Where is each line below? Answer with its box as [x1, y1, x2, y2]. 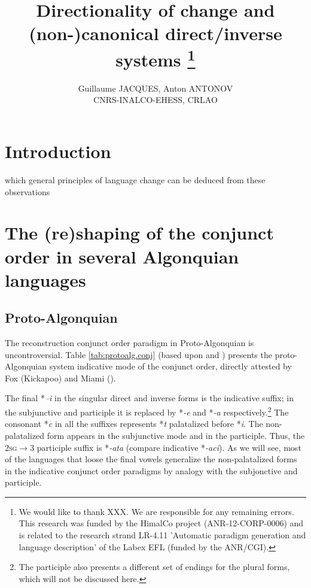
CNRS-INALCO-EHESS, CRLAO [93, 93, 218, 106]
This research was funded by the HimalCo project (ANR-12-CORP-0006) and [19, 517, 304, 529]
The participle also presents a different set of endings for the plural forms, [19, 560, 290, 573]
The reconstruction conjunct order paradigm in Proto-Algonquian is [5, 337, 254, 349]
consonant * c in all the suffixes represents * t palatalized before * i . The [5, 417, 263, 430]
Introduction [5, 139, 111, 163]
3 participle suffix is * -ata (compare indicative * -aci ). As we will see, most [30, 441, 301, 453]
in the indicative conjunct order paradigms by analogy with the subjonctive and [5, 464, 298, 477]
